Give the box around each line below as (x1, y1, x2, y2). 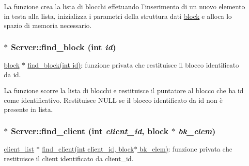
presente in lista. (4, 104, 53, 114)
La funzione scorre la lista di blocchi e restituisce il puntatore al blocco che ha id (4, 85, 244, 96)
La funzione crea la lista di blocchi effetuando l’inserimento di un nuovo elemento (4, 1, 245, 11)
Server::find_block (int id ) (11, 41, 116, 53)
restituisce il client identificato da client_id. (4, 153, 134, 163)
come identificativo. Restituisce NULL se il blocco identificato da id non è (4, 95, 223, 105)
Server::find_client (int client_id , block (11, 124, 169, 137)
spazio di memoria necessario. (4, 20, 92, 30)
